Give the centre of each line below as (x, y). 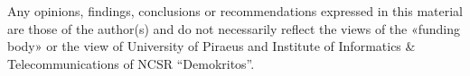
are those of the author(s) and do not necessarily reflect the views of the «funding (234, 28)
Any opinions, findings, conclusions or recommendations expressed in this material (235, 11)
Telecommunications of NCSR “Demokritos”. (131, 63)
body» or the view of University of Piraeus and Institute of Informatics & (211, 46)
